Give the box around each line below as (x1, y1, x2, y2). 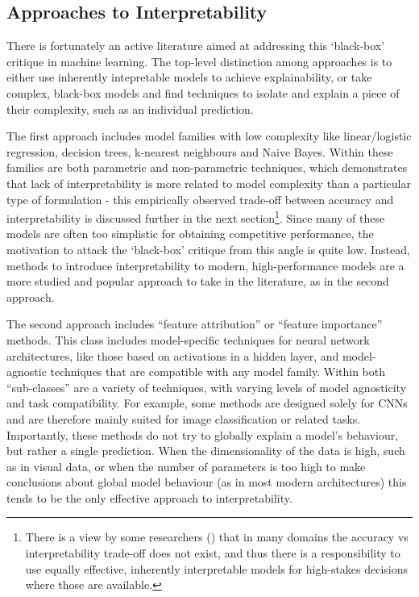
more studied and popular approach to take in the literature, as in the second (6, 273, 389, 290)
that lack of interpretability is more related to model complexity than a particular (6, 174, 411, 191)
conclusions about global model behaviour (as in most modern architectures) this (6, 474, 407, 491)
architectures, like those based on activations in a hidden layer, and (6, 347, 339, 364)
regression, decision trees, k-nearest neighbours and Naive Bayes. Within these (6, 143, 393, 160)
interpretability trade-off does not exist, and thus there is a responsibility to (25, 545, 400, 562)
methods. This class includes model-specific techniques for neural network (6, 331, 370, 348)
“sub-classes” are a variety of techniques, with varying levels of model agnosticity (6, 378, 407, 395)
